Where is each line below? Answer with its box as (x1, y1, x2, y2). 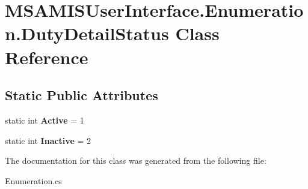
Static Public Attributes (5, 86, 158, 104)
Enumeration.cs (5, 174, 62, 187)
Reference (5, 44, 88, 69)
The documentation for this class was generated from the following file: (5, 154, 266, 167)
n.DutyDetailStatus (5, 21, 169, 46)
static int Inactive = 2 (5, 134, 91, 146)
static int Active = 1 (5, 113, 84, 126)
